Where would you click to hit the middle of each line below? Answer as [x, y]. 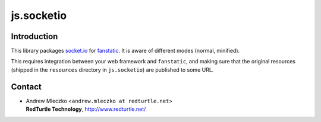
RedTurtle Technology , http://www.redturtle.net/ [86, 109]
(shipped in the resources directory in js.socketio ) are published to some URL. [112, 70]
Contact [26, 87]
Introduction [34, 36]
